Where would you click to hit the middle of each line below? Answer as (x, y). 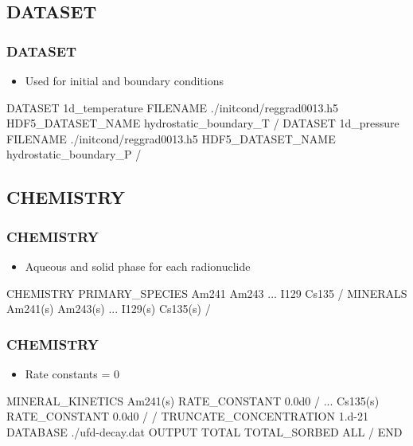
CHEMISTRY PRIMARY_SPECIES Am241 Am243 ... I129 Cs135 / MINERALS (207, 293)
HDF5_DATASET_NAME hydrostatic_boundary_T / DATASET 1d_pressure (203, 123)
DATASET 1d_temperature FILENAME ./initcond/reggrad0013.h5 (173, 107)
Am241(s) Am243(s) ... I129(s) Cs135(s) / (109, 309)
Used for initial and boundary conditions (124, 80)
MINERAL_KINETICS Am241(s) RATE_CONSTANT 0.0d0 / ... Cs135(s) (193, 400)
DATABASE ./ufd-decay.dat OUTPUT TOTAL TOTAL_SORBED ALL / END (205, 431)
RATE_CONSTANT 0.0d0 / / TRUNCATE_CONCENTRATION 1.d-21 (187, 416)
